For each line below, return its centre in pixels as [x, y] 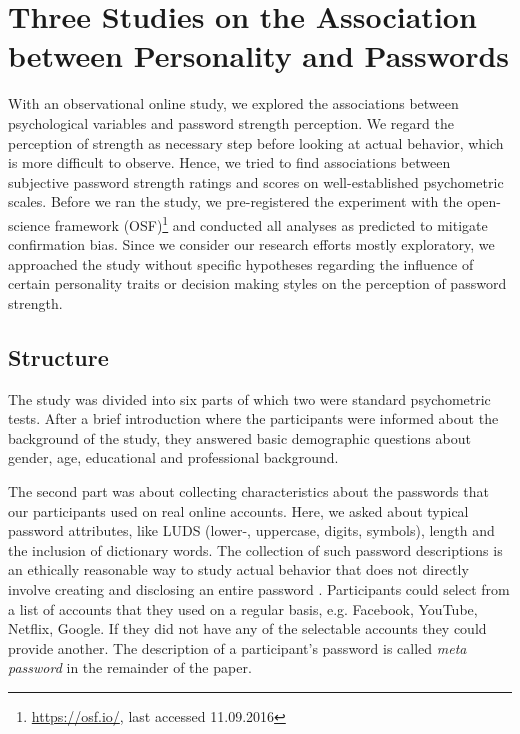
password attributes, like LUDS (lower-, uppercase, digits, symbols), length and [251, 530]
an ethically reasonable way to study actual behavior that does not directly [238, 569]
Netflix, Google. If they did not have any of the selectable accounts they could [247, 628]
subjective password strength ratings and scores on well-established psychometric [256, 181]
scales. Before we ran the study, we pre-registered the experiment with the [235, 201]
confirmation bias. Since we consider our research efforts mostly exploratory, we [251, 244]
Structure [58, 356]
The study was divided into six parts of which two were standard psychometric [249, 398]
